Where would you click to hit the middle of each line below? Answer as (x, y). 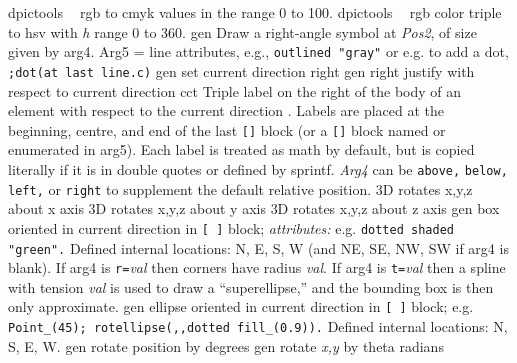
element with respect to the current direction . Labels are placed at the (226, 110)
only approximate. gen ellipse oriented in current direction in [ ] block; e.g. (241, 306)
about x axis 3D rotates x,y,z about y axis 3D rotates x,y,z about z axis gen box (254, 208)
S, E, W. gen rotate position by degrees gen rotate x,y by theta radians (226, 345)
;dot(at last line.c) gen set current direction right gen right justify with (241, 70)
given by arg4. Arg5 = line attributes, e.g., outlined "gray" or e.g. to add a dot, (258, 51)
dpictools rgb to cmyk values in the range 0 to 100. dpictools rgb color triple (255, 12)
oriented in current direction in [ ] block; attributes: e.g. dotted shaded (231, 227)
